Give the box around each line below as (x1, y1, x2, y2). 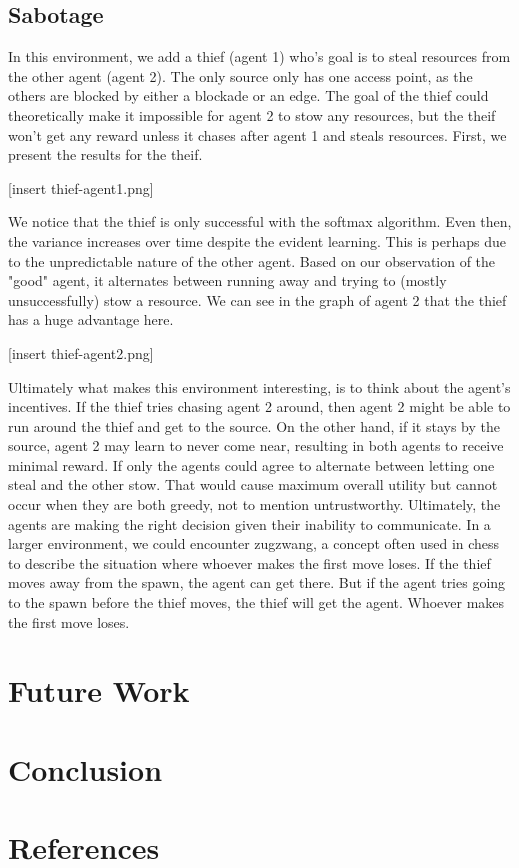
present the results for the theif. (8, 144, 203, 165)
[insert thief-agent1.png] (8, 177, 154, 198)
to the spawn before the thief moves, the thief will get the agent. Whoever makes (8, 592, 505, 613)
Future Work (8, 670, 190, 711)
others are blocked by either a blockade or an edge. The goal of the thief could (8, 85, 489, 106)
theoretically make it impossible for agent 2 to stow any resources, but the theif (8, 104, 496, 125)
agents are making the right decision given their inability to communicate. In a (8, 513, 491, 534)
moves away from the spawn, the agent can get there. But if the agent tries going (8, 572, 506, 593)
